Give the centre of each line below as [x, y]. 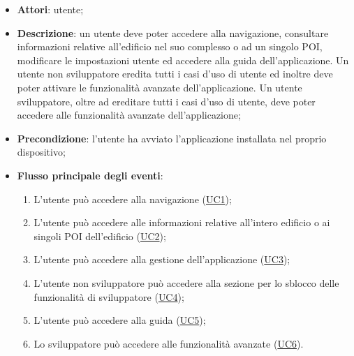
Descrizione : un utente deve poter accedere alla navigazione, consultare [173, 32]
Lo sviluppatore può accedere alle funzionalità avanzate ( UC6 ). [169, 343]
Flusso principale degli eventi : [90, 175]
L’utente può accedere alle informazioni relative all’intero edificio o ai [182, 222]
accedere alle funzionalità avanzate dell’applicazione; [129, 115]
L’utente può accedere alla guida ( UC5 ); [120, 320]
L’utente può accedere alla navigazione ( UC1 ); [133, 199]
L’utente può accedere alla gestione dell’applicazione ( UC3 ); [162, 259]
